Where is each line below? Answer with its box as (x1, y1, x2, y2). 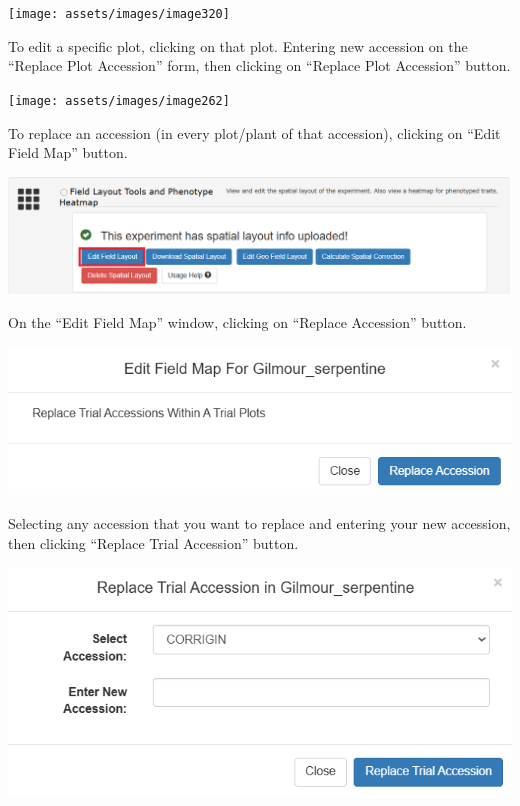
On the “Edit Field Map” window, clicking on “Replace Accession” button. (8, 311, 467, 332)
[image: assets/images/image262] (8, 93, 230, 108)
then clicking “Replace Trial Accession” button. (8, 532, 299, 553)
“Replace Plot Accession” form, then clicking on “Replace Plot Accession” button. (8, 55, 511, 76)
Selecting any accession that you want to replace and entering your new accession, (8, 513, 511, 534)
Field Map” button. (8, 142, 128, 163)
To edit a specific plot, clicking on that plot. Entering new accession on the (8, 35, 468, 56)
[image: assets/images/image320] (8, 7, 230, 21)
